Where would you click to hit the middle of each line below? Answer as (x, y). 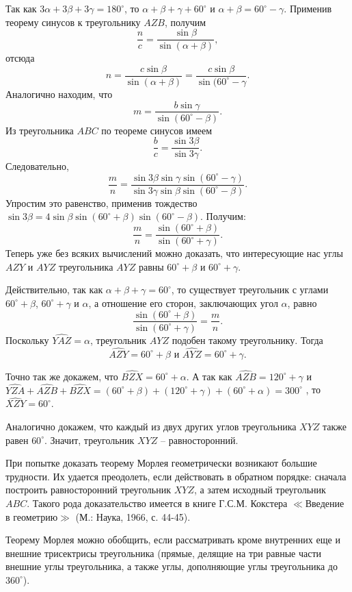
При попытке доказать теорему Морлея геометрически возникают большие (161, 463)
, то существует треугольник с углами (250, 289)
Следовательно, (37, 166)
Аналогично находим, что (59, 94)
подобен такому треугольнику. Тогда (247, 340)
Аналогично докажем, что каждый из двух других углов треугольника (151, 427)
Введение (325, 503)
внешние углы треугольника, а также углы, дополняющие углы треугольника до (172, 566)
